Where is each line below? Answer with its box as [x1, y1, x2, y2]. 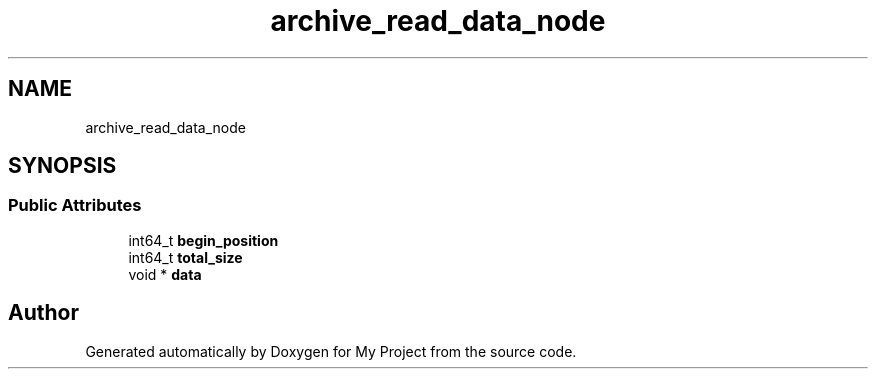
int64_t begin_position [128, 231, 279, 249]
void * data [128, 265, 202, 283]
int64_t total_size [128, 248, 243, 266]
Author [8, 300, 79, 326]
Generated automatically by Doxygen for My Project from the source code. [85, 342, 577, 360]
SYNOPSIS [8, 153, 117, 179]
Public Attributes [8, 195, 142, 216]
